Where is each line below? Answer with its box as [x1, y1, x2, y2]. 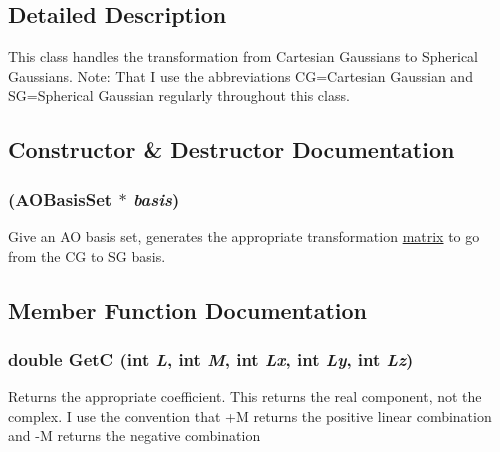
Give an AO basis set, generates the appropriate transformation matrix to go [8, 225, 480, 246]
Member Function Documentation [8, 294, 368, 325]
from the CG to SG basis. [8, 245, 166, 266]
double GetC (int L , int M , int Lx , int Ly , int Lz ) [8, 346, 414, 371]
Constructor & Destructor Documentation [8, 134, 455, 165]
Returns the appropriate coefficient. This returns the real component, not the [8, 386, 482, 407]
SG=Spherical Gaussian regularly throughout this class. [8, 85, 350, 106]
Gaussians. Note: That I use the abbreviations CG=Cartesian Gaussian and [8, 65, 473, 86]
